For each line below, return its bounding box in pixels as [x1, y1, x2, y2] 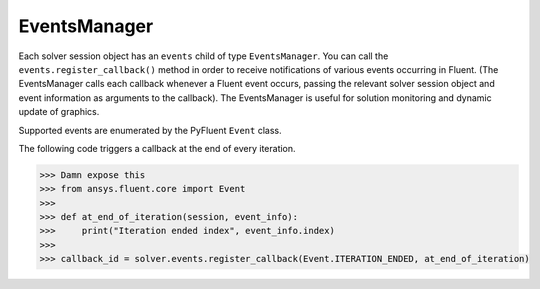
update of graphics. [18, 106, 100, 118]
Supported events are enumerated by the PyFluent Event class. [18, 124, 282, 136]
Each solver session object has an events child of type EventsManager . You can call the [18, 50, 389, 62]
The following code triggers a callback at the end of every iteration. [18, 142, 296, 154]
